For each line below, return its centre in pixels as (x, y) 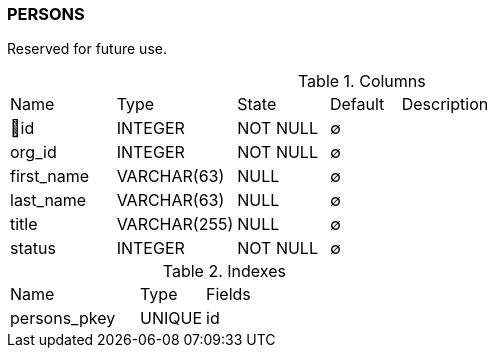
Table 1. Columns (361, 81)
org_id (33, 152)
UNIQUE (171, 318)
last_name (48, 200)
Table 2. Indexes (224, 271)
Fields (228, 294)
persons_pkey (63, 318)
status (33, 248)
